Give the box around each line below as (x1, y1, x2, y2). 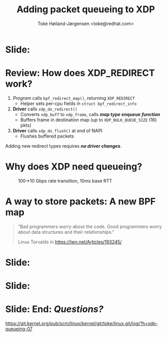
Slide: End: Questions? (5, 303, 104, 315)
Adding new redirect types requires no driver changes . (5, 143, 122, 149)
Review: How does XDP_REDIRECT (5, 68, 155, 79)
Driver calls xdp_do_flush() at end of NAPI (12, 127, 103, 133)
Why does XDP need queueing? (5, 161, 142, 172)
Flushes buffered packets (20, 133, 74, 139)
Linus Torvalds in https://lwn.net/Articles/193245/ (17, 239, 122, 245)
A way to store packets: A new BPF (5, 196, 156, 207)
